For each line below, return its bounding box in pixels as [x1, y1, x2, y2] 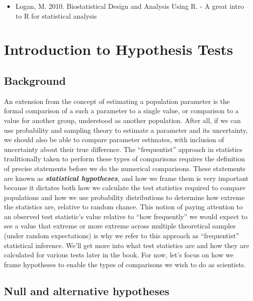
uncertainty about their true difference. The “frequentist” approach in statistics [4, 144, 243, 154]
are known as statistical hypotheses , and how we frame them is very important [4, 173, 249, 183]
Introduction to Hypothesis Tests [4, 39, 233, 59]
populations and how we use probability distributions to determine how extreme [4, 192, 245, 202]
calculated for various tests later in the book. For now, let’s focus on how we [4, 250, 234, 260]
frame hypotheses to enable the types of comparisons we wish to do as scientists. [4, 259, 246, 269]
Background [4, 73, 66, 88]
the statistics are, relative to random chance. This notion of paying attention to [4, 201, 243, 212]
